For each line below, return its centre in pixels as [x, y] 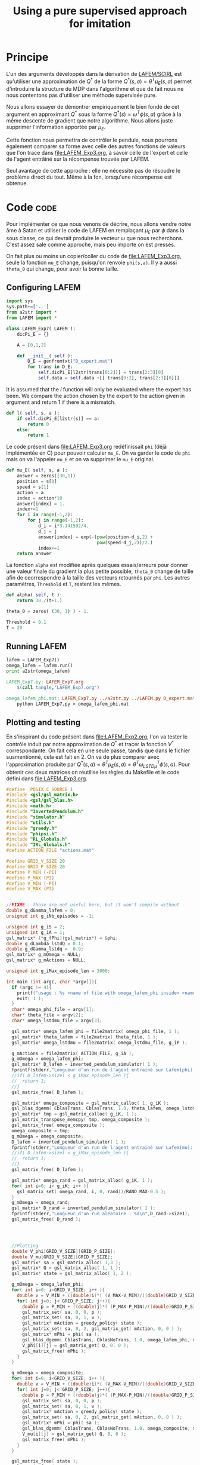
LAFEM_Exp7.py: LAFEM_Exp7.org [45, 682]
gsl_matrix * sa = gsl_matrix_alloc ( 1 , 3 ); [66, 1262]
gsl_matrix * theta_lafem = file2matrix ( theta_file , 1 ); [85, 1037]
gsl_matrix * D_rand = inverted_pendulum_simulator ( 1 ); [84, 1208]
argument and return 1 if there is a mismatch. [61, 402]
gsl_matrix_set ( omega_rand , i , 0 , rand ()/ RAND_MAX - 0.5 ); [92, 1191]
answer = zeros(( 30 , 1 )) [46, 476]
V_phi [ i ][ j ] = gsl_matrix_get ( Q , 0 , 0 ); [75, 1346]
